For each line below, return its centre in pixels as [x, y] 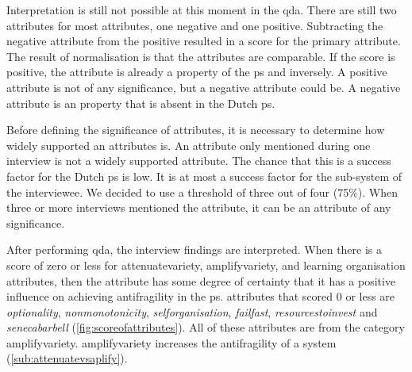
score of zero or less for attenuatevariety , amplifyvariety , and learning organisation [206, 265]
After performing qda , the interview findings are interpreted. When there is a [194, 249]
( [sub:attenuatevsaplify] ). [67, 358]
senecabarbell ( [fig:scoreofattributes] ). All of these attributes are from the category [206, 327]
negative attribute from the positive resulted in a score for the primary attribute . [204, 41]
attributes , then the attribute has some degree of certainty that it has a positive [201, 280]
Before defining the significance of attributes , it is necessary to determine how [196, 130]
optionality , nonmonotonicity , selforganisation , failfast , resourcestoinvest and [192, 311]
